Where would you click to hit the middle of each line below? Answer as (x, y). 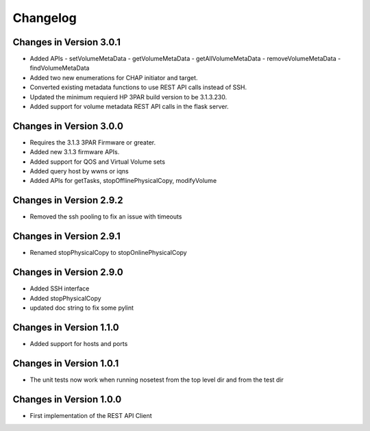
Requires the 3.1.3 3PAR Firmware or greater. (93, 142)
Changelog (45, 18)
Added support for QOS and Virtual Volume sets (98, 162)
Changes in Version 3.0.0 (68, 126)
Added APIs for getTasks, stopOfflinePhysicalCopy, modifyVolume (123, 181)
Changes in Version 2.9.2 (68, 200)
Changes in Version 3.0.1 (67, 42)
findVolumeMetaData (60, 68)
